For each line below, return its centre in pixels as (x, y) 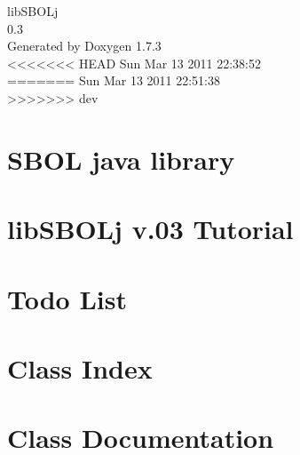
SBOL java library (121, 159)
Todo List (67, 298)
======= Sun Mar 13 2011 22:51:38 (114, 80)
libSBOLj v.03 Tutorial (150, 229)
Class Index (80, 367)
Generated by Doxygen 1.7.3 (84, 46)
